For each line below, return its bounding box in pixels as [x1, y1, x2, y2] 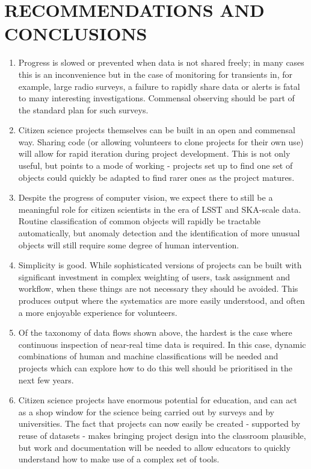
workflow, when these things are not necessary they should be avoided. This [18, 282, 298, 295]
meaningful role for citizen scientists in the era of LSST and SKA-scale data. [18, 203, 301, 215]
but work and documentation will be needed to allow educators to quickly [18, 441, 291, 453]
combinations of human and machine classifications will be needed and [18, 350, 279, 362]
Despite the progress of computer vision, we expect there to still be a [18, 191, 273, 204]
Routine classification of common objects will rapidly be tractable [18, 215, 261, 227]
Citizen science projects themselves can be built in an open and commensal [18, 124, 295, 136]
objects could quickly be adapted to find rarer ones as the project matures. [18, 171, 295, 183]
